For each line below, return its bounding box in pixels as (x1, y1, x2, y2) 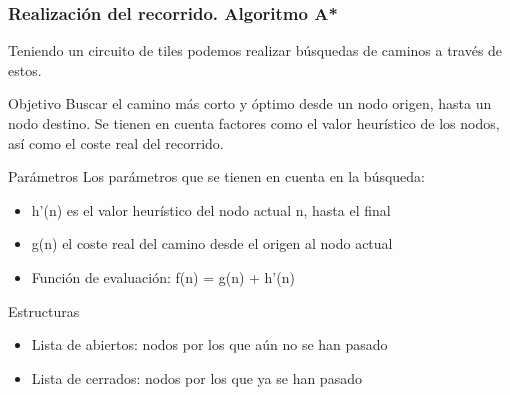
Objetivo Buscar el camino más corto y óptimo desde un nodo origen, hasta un (8, 93, 492, 114)
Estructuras (8, 300, 80, 321)
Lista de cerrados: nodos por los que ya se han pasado (31, 367, 362, 388)
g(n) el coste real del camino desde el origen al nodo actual (31, 233, 393, 254)
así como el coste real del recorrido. (8, 132, 224, 153)
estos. (8, 59, 42, 80)
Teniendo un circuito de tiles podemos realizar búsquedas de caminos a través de (8, 40, 503, 61)
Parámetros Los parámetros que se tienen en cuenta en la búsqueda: (8, 166, 426, 187)
